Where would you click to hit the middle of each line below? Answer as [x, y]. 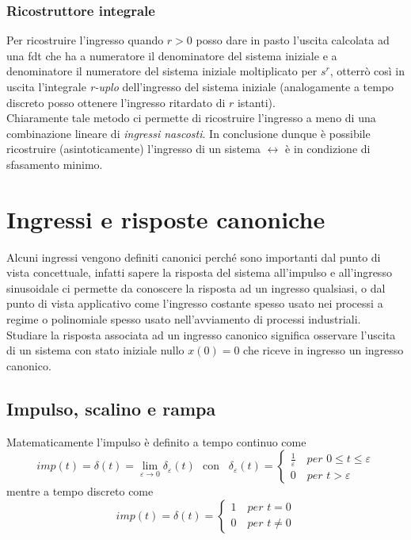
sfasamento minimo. [55, 164]
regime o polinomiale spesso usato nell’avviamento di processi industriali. [184, 319]
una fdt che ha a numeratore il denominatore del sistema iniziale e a [172, 55]
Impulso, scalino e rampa [111, 408]
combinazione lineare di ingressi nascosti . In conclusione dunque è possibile [188, 133]
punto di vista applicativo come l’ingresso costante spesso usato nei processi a [195, 303]
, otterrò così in [367, 71]
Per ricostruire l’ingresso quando [85, 40]
